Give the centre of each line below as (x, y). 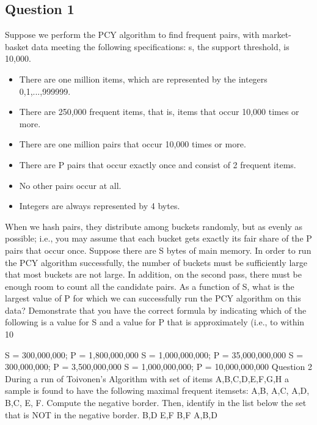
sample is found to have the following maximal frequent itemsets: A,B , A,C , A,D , (157, 390)
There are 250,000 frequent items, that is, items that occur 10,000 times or (159, 112)
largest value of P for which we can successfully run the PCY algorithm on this (153, 298)
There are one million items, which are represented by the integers (143, 79)
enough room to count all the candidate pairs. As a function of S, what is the (150, 286)
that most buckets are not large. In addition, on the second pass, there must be (153, 274)
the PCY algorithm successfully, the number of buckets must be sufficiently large (156, 262)
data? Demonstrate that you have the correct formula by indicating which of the (156, 310)
